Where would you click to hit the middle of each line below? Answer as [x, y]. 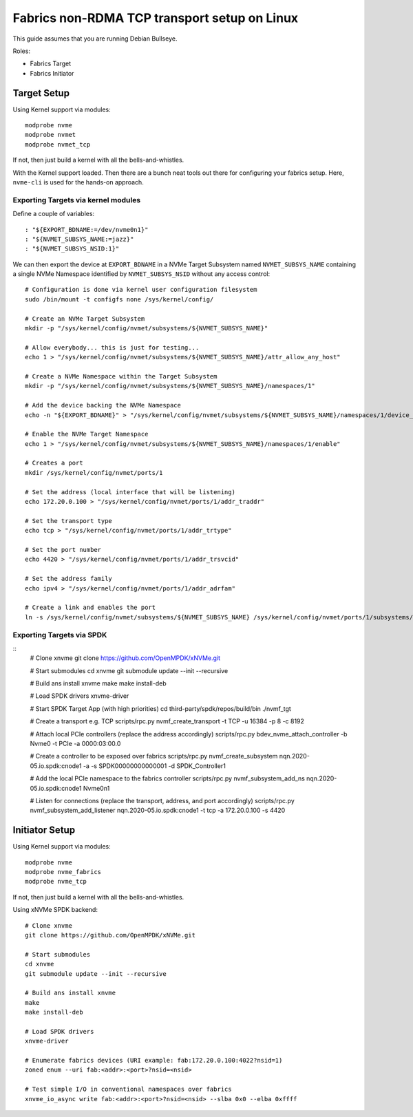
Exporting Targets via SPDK [60, 635]
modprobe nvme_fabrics [63, 872]
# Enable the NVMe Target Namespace [87, 434]
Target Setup [41, 93]
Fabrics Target [51, 64]
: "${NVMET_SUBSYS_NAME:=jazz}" [80, 239]
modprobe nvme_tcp [56, 882]
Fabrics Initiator [52, 73]
